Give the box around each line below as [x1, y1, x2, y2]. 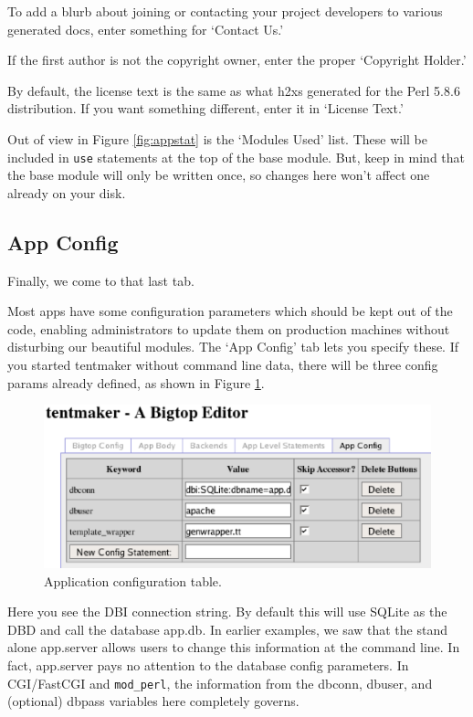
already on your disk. [7, 183, 126, 202]
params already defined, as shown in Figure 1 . [7, 373, 265, 392]
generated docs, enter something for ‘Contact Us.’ [7, 19, 284, 38]
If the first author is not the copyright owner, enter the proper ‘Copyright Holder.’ [7, 50, 467, 69]
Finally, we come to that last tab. [7, 270, 194, 290]
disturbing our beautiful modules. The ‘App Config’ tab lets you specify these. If [7, 337, 459, 356]
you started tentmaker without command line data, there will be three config [7, 354, 438, 374]
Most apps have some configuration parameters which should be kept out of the [7, 301, 453, 321]
